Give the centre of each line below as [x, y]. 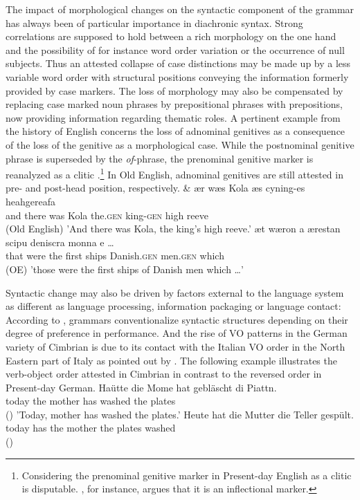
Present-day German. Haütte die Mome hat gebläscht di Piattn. [141, 387]
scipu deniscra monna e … [60, 242]
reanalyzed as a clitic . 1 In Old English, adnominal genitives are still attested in [174, 173]
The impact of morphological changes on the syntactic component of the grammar [180, 9]
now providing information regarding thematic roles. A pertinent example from [173, 117]
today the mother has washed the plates [91, 401]
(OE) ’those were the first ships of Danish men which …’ [125, 269]
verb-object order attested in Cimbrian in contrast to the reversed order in [164, 374]
